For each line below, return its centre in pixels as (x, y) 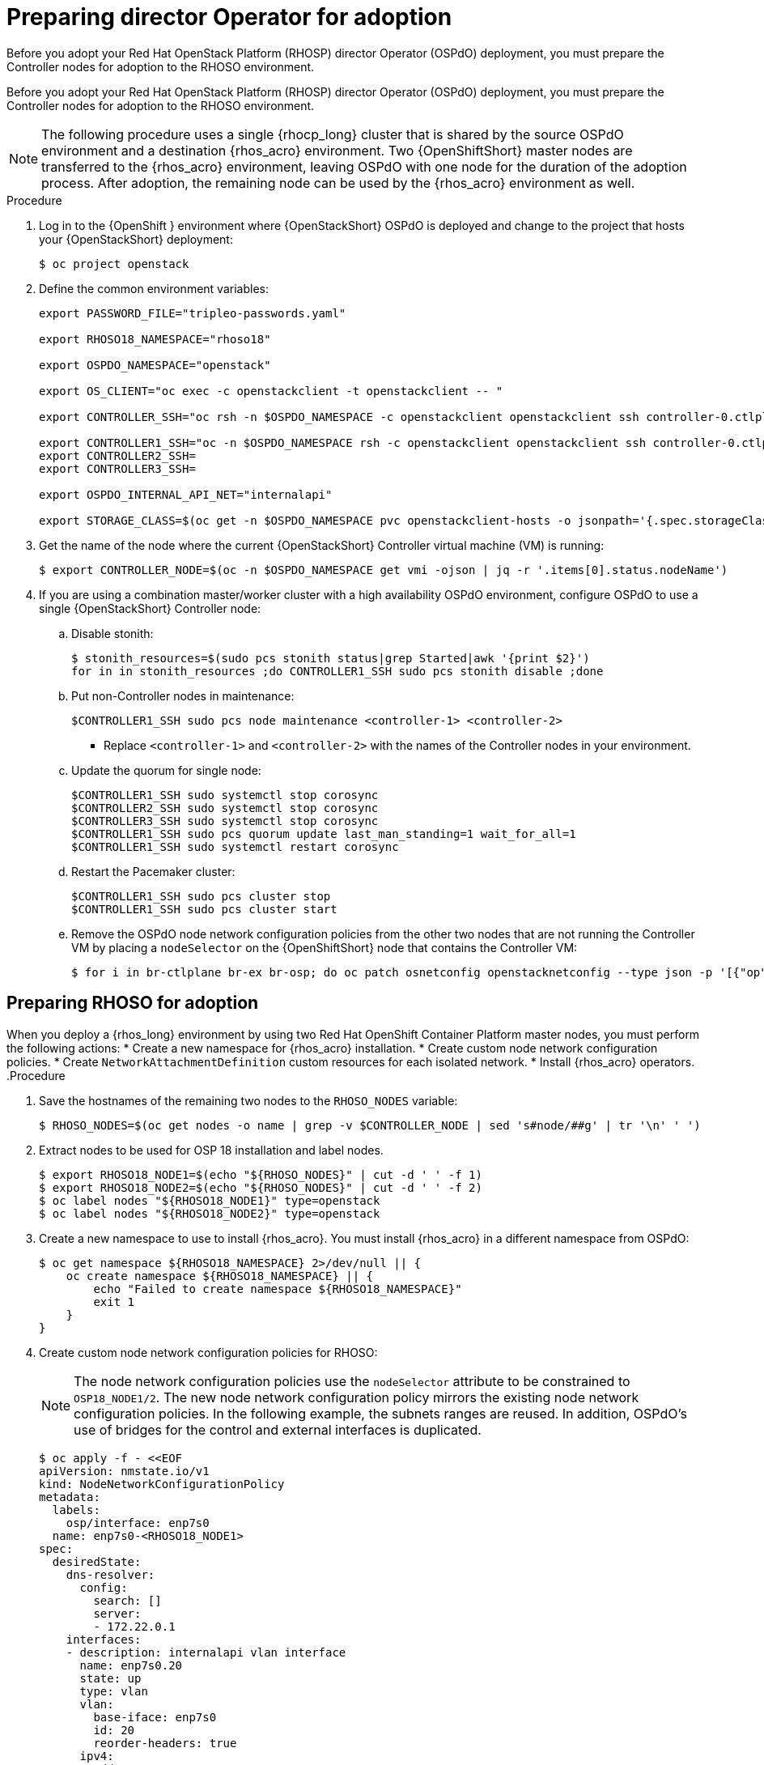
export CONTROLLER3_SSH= (117, 468)
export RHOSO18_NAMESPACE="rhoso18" (155, 339)
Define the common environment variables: (154, 288)
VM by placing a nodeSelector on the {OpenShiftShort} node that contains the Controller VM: (325, 947)
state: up (110, 1678)
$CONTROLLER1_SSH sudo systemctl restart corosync (235, 846)
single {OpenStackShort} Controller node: (150, 608)
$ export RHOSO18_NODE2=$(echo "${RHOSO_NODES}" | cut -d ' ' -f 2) (261, 1187)
